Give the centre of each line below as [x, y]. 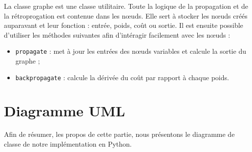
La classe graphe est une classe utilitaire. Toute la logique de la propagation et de [126, 6]
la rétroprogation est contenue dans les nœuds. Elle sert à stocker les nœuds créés [126, 15]
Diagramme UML [65, 111]
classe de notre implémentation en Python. [68, 144]
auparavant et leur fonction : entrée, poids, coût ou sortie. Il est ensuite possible [124, 25]
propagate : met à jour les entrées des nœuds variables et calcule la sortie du [131, 51]
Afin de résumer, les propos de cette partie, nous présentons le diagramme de [119, 134]
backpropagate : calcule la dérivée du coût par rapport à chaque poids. [122, 77]
